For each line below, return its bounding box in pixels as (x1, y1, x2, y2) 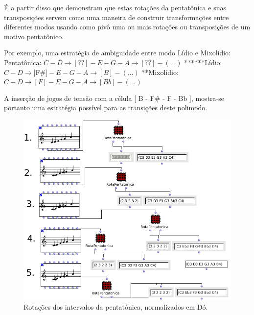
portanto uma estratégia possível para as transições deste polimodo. (4, 102, 208, 113)
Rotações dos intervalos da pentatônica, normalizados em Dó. (23, 301, 208, 312)
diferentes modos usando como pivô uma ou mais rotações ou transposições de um (4, 22, 251, 32)
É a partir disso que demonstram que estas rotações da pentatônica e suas (4, 2, 226, 12)
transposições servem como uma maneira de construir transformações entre (4, 12, 229, 22)
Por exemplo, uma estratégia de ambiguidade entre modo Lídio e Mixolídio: (4, 48, 231, 58)
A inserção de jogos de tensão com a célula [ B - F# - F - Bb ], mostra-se (4, 93, 224, 103)
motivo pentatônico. (4, 31, 64, 41)
